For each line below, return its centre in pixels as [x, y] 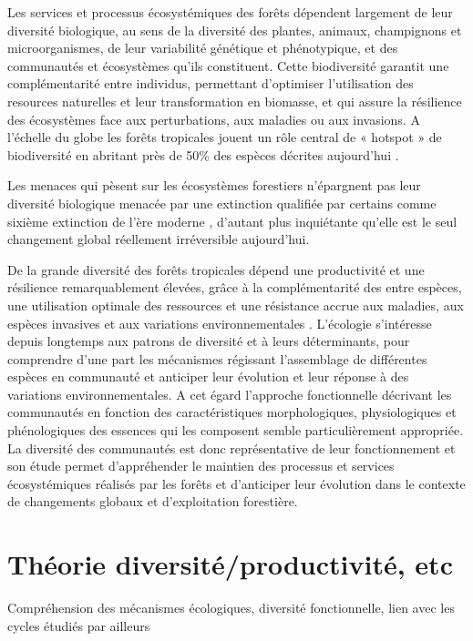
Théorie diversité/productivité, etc [230, 564]
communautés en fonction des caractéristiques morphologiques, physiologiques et [232, 412]
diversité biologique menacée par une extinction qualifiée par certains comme [222, 203]
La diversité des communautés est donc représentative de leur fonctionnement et [231, 448]
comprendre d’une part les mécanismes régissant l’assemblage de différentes [217, 358]
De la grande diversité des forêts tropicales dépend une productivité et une [216, 269]
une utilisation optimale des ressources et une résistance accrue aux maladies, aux [236, 305]
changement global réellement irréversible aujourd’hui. [159, 239]
